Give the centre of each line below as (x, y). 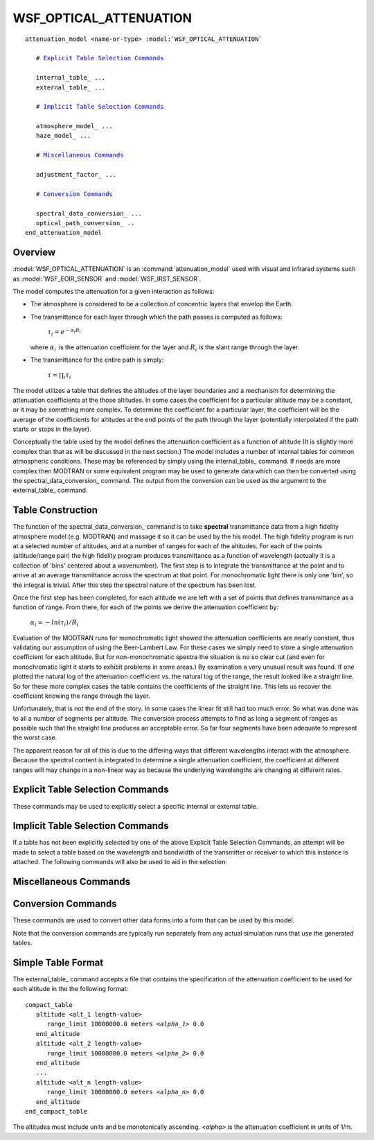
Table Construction (55, 510)
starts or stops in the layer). (52, 429)
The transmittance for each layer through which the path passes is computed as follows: (157, 317)
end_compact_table (56, 1111)
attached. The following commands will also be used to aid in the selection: (120, 862)
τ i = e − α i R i (64, 332)
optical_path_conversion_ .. (85, 223)
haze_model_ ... (63, 136)
